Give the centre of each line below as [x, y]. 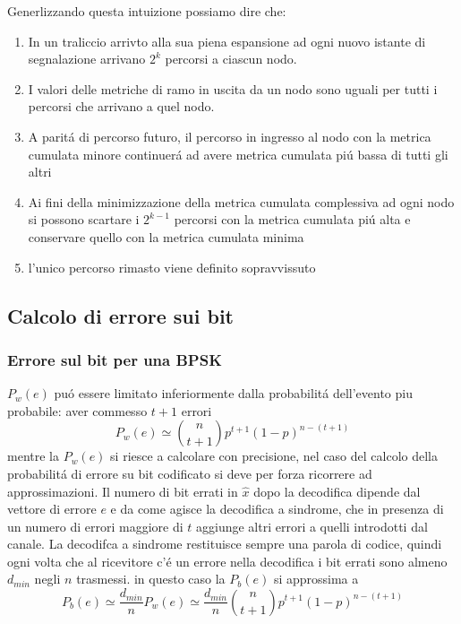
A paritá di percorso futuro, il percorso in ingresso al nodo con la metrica [230, 136]
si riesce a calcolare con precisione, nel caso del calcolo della [274, 456]
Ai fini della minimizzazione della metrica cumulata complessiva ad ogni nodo [241, 201]
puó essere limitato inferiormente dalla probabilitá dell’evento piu [233, 393]
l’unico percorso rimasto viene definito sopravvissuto [172, 267]
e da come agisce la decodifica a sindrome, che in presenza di [277, 509]
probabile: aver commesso [77, 410]
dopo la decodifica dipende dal [337, 491]
